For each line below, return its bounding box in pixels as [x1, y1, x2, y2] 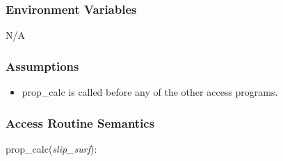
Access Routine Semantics [6, 114, 155, 131]
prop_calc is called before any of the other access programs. [22, 85, 278, 99]
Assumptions [6, 57, 79, 74]
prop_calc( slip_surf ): [6, 141, 97, 155]
